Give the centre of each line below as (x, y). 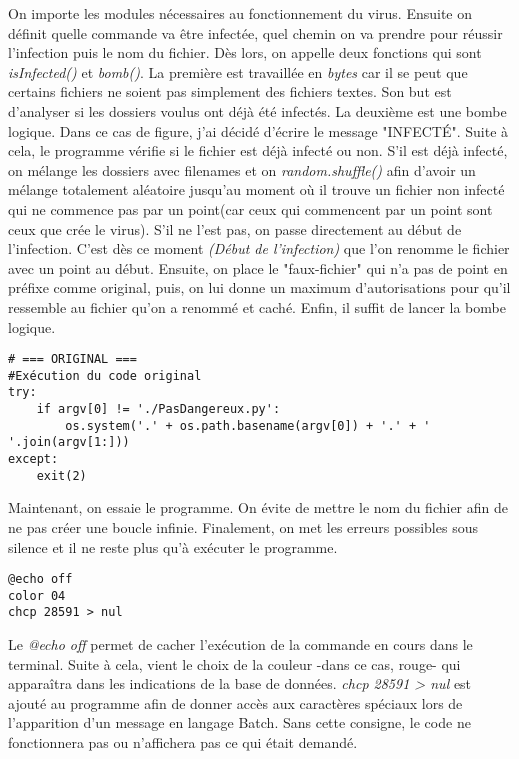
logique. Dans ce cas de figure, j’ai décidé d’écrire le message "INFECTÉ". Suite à (258, 130)
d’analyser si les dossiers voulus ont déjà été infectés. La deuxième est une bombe (257, 110)
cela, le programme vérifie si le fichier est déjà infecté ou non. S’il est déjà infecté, (258, 150)
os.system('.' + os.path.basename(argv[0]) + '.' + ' (248, 425)
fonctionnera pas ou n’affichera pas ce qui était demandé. (183, 742)
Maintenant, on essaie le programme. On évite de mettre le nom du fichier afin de (258, 507)
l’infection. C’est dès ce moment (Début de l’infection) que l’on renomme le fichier (259, 248)
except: (33, 459)
